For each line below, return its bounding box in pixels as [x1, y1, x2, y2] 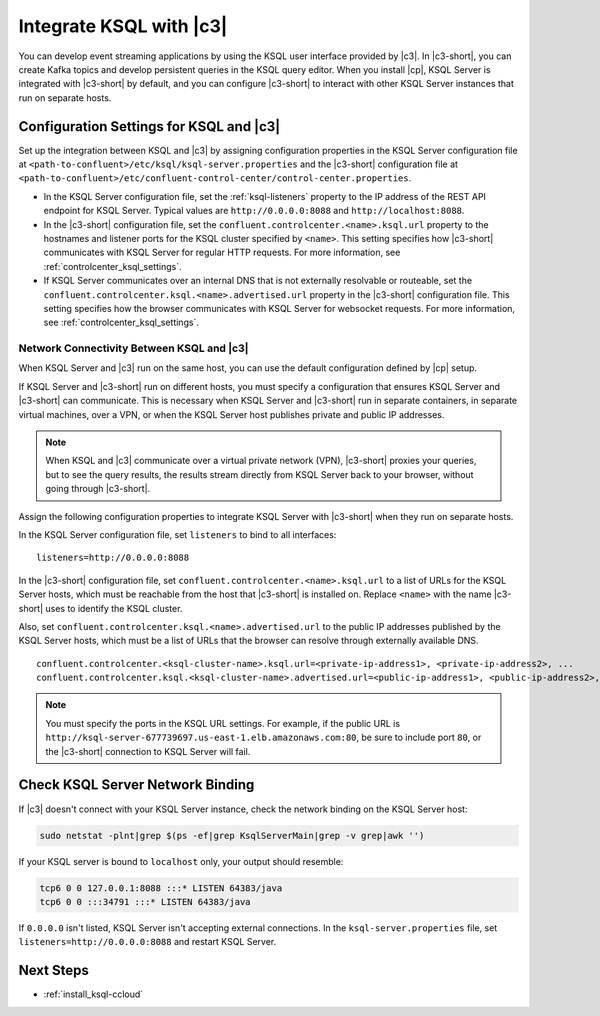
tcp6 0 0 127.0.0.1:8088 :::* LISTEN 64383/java [39, 882, 283, 894]
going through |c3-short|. [45, 483, 151, 495]
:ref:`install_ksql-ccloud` [43, 988, 144, 1000]
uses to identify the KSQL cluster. [45, 602, 183, 614]
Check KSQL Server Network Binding [18, 776, 255, 794]
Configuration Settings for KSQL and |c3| [18, 118, 281, 135]
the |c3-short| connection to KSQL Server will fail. [45, 745, 251, 757]
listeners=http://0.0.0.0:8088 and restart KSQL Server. [18, 936, 277, 948]
